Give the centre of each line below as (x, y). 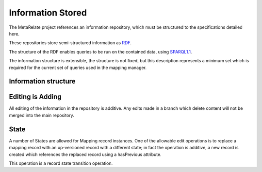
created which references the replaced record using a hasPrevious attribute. (85, 154)
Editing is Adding (35, 97)
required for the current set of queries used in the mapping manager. (78, 68)
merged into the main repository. (42, 115)
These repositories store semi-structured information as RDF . (70, 43)
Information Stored (48, 13)
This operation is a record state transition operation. (61, 163)
